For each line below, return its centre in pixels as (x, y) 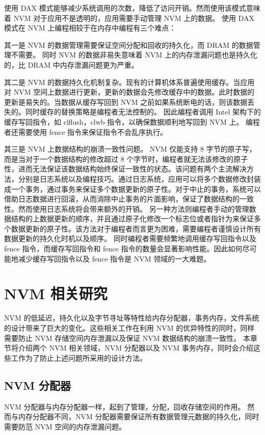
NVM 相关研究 (56, 293)
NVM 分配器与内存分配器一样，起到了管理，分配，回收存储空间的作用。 (125, 406)
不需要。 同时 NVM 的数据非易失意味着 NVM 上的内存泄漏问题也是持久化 (134, 55)
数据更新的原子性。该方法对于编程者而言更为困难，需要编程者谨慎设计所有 (136, 228)
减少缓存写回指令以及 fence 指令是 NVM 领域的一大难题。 (114, 258)
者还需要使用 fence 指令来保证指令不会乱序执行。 (86, 132)
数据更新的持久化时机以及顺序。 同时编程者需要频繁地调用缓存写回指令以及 (130, 238)
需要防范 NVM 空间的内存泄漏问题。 (65, 426)
